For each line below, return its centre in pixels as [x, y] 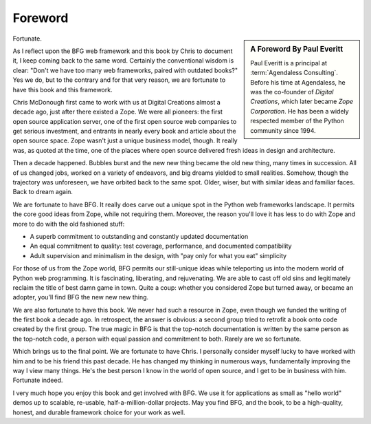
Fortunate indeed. [38, 380]
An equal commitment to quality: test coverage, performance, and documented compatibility [161, 246]
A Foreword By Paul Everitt [297, 49]
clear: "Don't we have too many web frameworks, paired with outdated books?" [125, 70]
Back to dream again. [43, 192]
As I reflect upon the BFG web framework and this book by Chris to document [123, 51]
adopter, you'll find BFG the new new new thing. [81, 297]
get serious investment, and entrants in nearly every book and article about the [124, 131]
